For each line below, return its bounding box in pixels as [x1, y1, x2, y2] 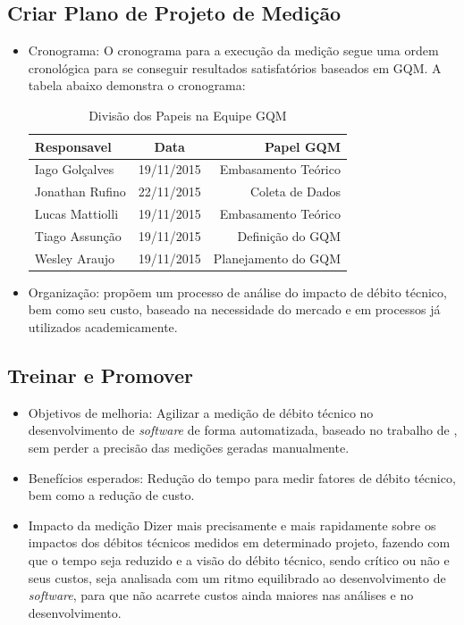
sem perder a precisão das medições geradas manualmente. [28, 438, 350, 457]
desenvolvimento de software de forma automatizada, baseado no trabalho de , [28, 421, 458, 439]
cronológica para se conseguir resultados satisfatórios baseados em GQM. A [28, 58, 442, 77]
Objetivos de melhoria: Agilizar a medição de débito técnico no [28, 403, 374, 421]
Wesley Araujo [34, 248, 114, 267]
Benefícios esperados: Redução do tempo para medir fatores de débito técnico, [28, 468, 456, 487]
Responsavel [34, 137, 112, 155]
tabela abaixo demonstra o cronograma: [28, 76, 246, 95]
